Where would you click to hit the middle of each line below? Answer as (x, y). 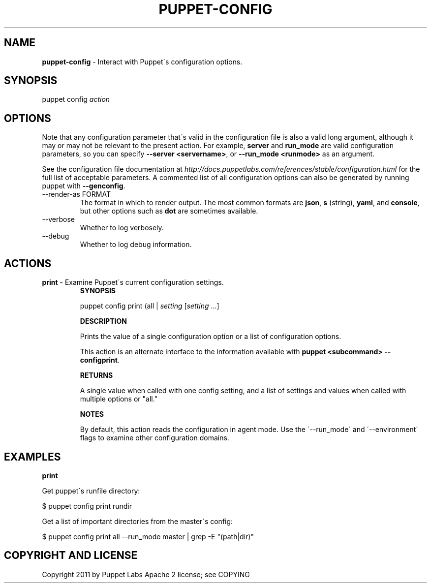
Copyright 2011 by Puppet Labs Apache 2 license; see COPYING (146, 574)
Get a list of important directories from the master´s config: (138, 521)
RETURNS (96, 375)
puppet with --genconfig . (84, 186)
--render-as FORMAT (76, 194)
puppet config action (76, 99)
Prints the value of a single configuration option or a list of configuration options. (211, 337)
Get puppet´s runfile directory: (91, 491)
